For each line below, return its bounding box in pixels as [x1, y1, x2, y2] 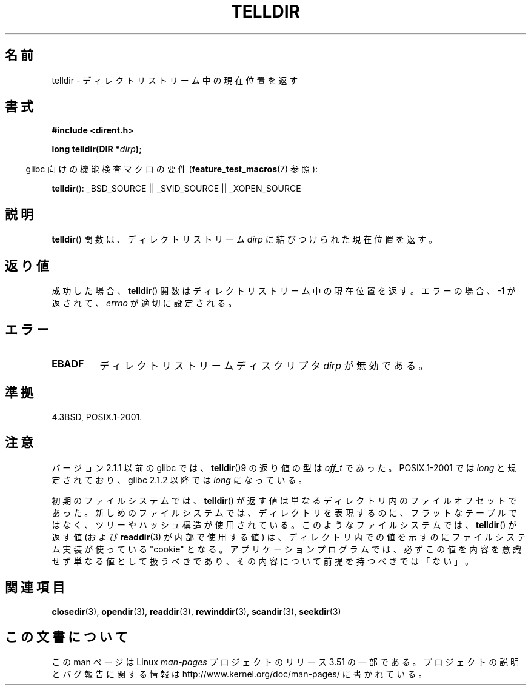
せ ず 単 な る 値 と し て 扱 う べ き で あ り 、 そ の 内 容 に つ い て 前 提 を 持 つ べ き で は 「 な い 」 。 [52, 555, 474, 566]
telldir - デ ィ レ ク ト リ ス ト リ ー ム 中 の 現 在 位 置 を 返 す [52, 75, 298, 85]
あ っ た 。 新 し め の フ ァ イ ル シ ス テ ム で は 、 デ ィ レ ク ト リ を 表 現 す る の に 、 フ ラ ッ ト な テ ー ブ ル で [52, 507, 517, 518]
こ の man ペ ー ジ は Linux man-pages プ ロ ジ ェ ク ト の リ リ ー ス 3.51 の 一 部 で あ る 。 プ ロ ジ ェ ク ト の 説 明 [52, 657, 519, 668]
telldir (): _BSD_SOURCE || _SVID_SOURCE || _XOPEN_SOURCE [52, 183, 301, 194]
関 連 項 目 [5, 580, 65, 595]
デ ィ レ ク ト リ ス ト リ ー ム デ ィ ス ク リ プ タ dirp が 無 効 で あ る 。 [99, 359, 429, 372]
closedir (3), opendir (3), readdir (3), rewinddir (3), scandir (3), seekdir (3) [52, 606, 341, 617]
